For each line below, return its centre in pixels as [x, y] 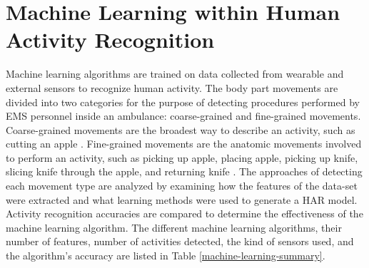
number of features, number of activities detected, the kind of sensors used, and [180, 241]
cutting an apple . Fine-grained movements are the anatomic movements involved [184, 144]
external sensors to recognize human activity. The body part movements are [172, 87]
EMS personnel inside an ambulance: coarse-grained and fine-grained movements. [183, 116]
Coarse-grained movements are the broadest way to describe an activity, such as [181, 129]
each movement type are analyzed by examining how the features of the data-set [182, 186]
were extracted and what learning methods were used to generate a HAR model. [182, 199]
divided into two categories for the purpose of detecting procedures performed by [183, 102]
